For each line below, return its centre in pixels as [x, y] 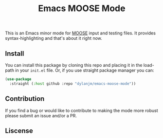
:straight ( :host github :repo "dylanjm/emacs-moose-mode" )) [73, 84]
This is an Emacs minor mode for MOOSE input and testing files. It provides [80, 33]
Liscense [19, 130]
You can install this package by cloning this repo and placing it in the [74, 65]
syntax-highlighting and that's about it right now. [54, 38]
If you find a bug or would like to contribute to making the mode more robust [81, 110]
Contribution [25, 99]
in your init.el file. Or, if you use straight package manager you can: [85, 70]
